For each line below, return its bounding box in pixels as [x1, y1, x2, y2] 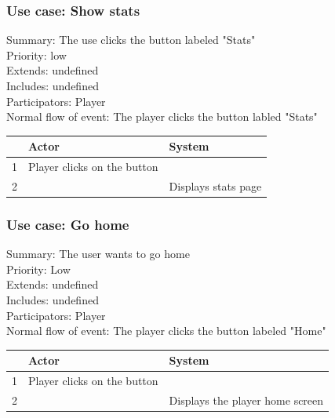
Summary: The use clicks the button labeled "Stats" [6, 31, 256, 48]
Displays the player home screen [169, 392, 324, 409]
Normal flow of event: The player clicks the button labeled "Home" [6, 322, 326, 339]
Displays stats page [169, 177, 262, 194]
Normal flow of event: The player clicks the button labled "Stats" [6, 108, 318, 125]
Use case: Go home [6, 214, 129, 234]
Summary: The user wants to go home [6, 245, 190, 262]
